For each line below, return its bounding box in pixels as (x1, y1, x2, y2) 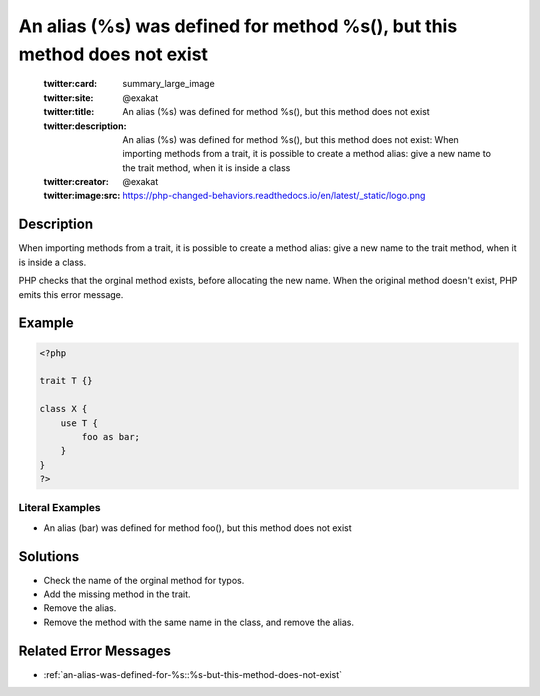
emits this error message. (18, 288, 124, 300)
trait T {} (39, 375, 93, 387)
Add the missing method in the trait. (43, 588, 191, 600)
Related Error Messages (18, 642, 172, 659)
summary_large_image (122, 78, 215, 90)
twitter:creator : (43, 176, 109, 188)
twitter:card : (43, 78, 98, 90)
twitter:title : (43, 106, 95, 118)
